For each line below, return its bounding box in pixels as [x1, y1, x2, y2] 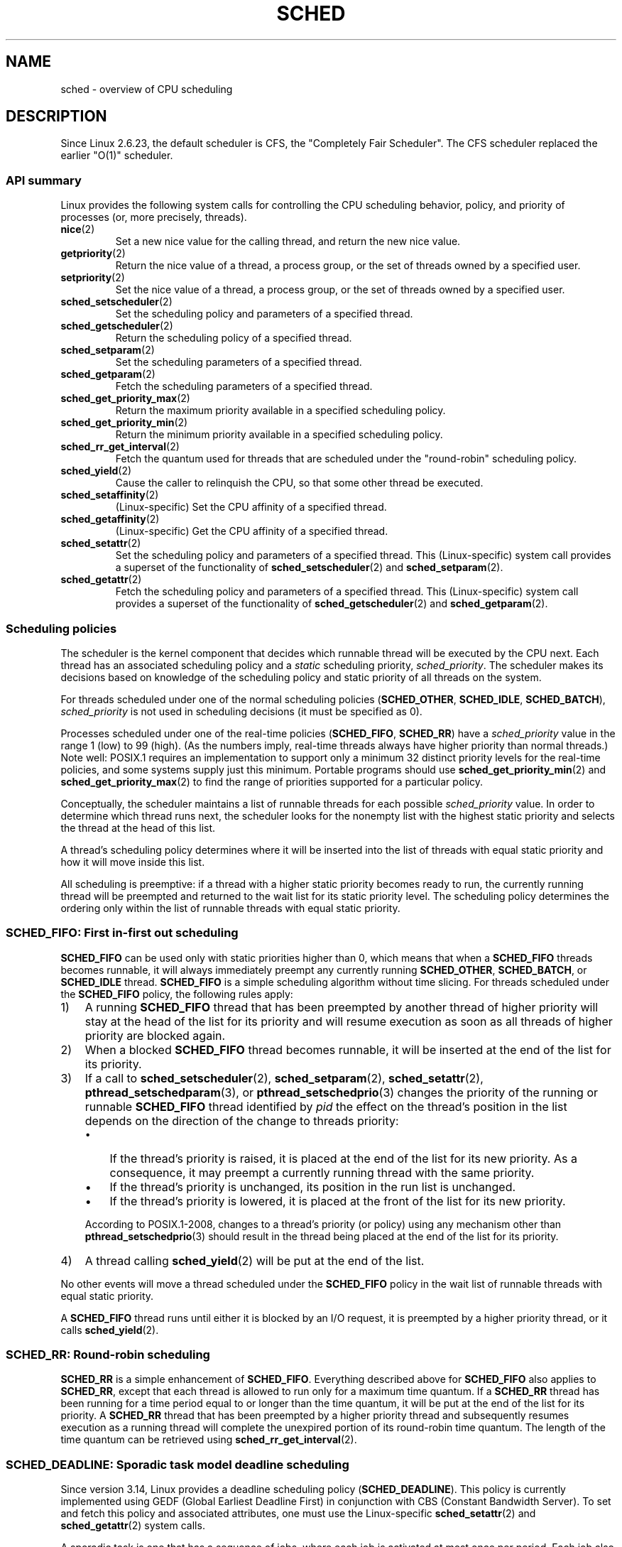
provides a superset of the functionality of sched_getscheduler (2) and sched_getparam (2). [115, 597, 548, 610]
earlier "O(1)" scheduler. [60, 149, 173, 162]
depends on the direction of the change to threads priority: [84, 1113, 399, 1128]
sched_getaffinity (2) [60, 513, 160, 526]
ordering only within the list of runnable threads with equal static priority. [60, 901, 400, 914]
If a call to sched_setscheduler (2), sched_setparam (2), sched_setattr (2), [84, 1070, 484, 1085]
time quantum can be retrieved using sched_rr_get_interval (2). [60, 1433, 357, 1446]
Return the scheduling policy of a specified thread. [115, 332, 352, 344]
